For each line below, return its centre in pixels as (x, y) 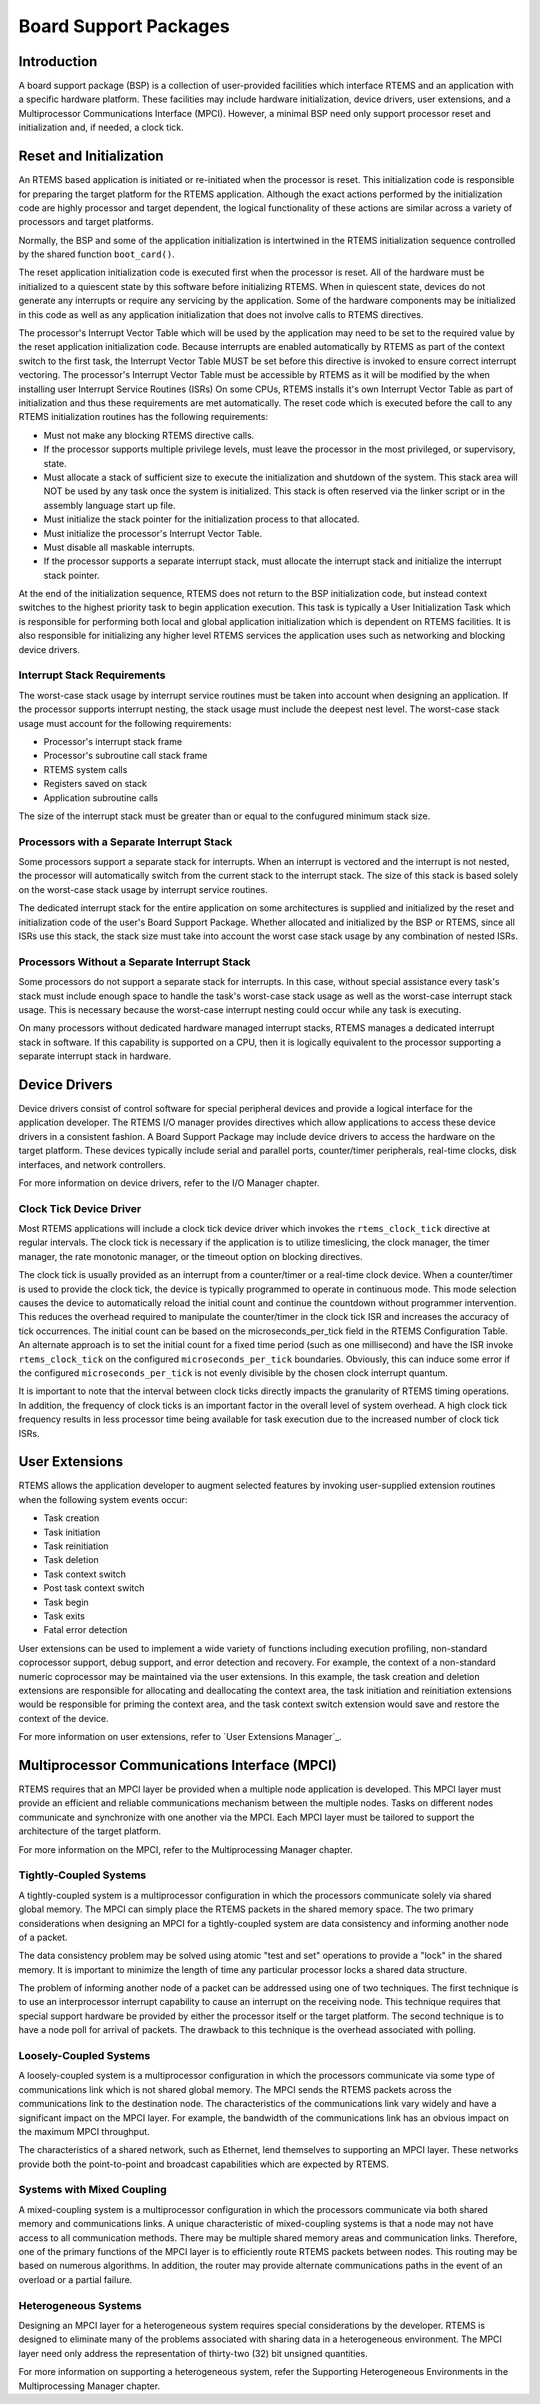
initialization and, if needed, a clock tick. (101, 127)
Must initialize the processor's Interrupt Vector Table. (153, 533)
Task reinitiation (76, 1546)
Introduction (58, 61)
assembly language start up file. (109, 505)
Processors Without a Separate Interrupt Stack (134, 962)
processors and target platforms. (86, 222)
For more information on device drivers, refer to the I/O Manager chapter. (169, 1182)
